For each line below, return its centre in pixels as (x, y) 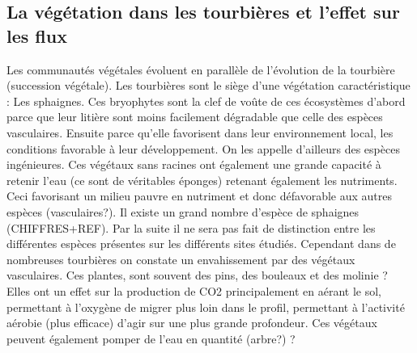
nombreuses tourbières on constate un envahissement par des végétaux (181, 259)
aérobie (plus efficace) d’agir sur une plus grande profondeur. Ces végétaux (192, 323)
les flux (37, 35)
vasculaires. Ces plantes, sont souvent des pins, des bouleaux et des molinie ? (197, 275)
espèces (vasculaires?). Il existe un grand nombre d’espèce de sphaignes (183, 211)
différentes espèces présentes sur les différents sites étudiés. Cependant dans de (201, 244)
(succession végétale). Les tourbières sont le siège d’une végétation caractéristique (208, 85)
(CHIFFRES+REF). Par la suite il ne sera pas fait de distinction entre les (191, 227)
